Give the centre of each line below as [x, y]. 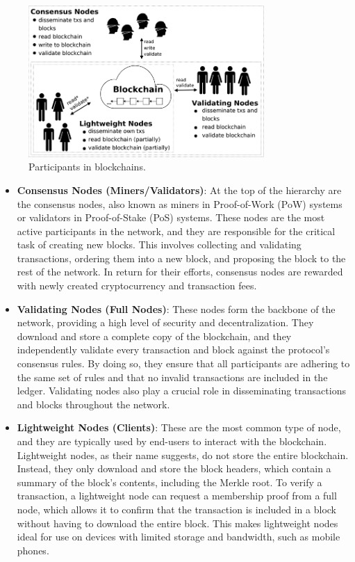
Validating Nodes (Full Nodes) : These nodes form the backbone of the [176, 308]
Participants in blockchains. [87, 167]
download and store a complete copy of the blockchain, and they [154, 336]
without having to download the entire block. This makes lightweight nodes [177, 523]
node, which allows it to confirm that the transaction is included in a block [177, 509]
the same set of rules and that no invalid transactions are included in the [172, 377]
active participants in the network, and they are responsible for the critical [176, 231]
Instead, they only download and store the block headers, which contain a [174, 468]
